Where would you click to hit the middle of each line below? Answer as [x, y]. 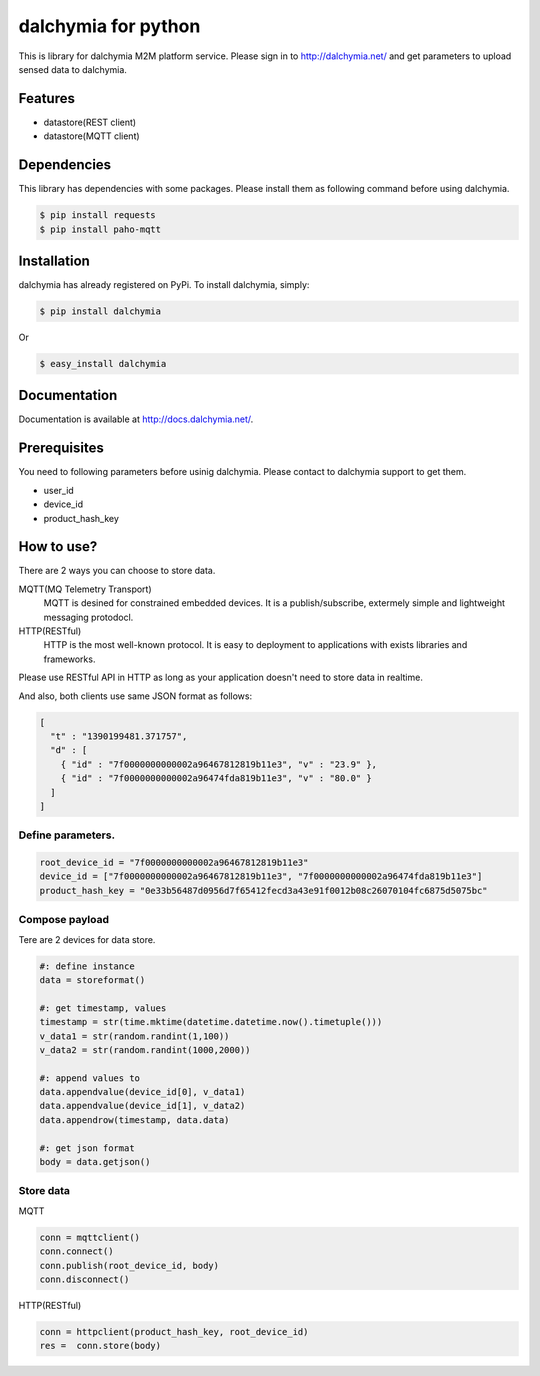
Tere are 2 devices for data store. [87, 939]
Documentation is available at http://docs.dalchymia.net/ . [136, 419]
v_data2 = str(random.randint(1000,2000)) [145, 1049]
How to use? [58, 546]
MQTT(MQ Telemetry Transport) [85, 589]
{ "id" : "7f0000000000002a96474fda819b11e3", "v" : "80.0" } [216, 778]
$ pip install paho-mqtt [100, 229]
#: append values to [89, 1078]
